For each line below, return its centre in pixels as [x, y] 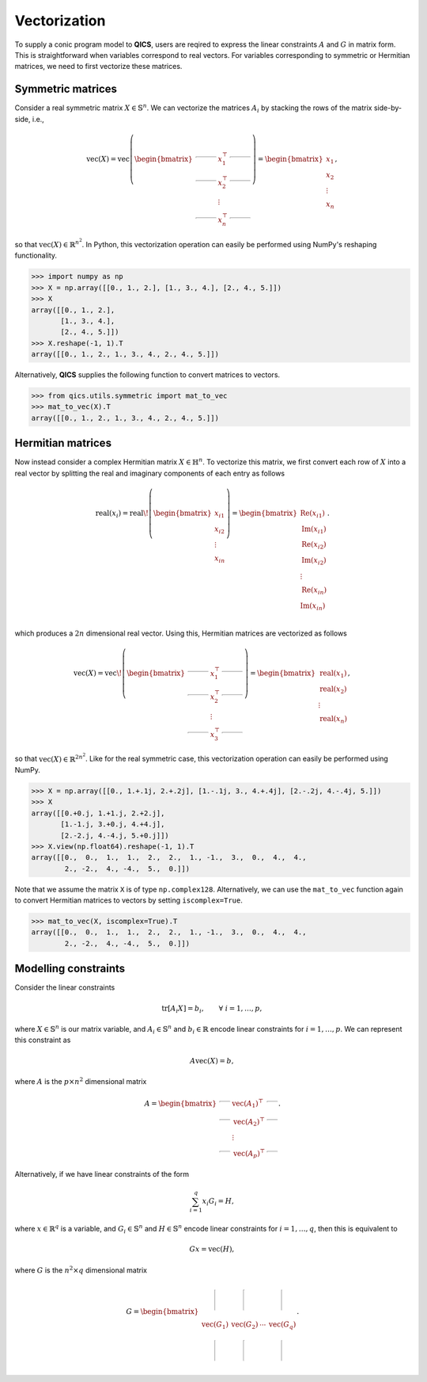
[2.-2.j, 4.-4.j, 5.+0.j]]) [115, 835]
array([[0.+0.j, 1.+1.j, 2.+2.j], [98, 813]
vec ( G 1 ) [215, 1325]
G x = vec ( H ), [212, 1249]
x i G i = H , [218, 1202]
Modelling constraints [70, 969]
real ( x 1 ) [333, 674]
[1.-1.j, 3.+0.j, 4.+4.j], [113, 825]
